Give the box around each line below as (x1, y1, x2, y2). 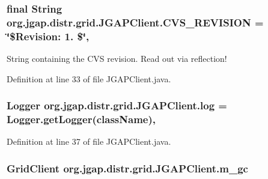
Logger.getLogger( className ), (7, 112, 156, 127)
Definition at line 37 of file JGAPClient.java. (7, 135, 171, 148)
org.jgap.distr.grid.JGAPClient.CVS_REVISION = (7, 14, 264, 29)
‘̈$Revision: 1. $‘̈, (7, 28, 90, 43)
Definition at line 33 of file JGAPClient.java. (7, 72, 171, 85)
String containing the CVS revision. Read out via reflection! (7, 52, 227, 65)
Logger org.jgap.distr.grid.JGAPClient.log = (7, 98, 227, 113)
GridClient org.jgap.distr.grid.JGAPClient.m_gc (7, 160, 248, 175)
